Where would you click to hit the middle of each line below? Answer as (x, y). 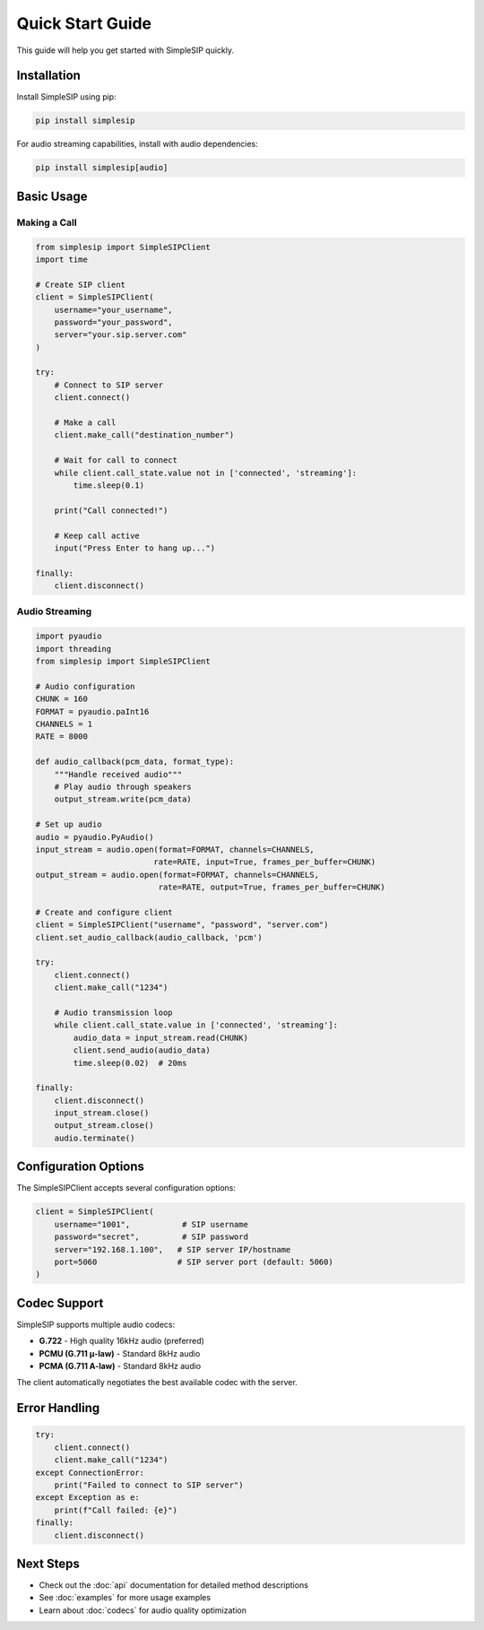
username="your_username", (114, 310)
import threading (73, 649)
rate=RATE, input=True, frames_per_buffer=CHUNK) (265, 862)
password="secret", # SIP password (151, 1237)
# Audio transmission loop (114, 1012)
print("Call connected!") (111, 510)
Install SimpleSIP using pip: (66, 97)
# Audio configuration (85, 686)
